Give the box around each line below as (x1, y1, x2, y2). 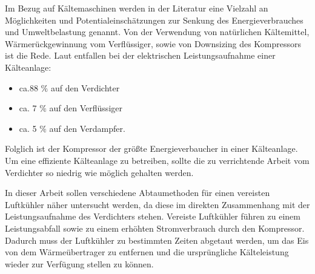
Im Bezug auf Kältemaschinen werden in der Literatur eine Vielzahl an (5, 2, 268, 14)
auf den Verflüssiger (49, 102, 122, 114)
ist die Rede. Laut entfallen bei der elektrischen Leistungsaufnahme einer (5, 49, 276, 62)
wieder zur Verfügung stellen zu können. (5, 257, 154, 270)
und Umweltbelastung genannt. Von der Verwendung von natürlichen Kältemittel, (5, 25, 310, 38)
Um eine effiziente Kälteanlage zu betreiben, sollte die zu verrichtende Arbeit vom (5, 154, 310, 166)
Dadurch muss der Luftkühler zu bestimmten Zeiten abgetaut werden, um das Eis (5, 233, 309, 246)
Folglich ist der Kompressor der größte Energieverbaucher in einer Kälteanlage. (5, 142, 298, 155)
